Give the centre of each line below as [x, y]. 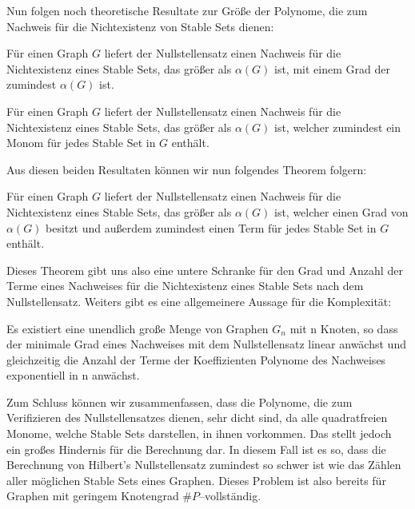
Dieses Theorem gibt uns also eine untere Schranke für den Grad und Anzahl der [205, 270]
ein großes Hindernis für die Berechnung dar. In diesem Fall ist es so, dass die [196, 449]
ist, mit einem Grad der [332, 68]
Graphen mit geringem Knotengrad [93, 496]
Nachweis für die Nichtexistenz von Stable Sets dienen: [140, 26]
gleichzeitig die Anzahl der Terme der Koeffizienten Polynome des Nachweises [196, 359]
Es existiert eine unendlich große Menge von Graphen [138, 328]
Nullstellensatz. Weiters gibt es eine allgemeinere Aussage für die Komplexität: [199, 301]
